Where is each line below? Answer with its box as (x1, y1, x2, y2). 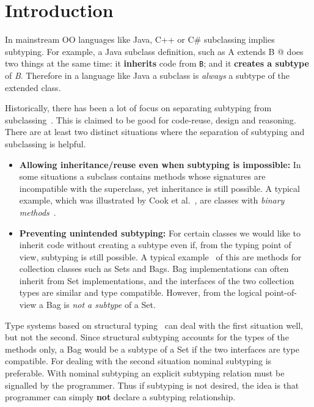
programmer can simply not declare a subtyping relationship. (5, 391, 236, 403)
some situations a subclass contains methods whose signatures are (19, 170, 266, 183)
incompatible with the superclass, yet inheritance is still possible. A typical (19, 182, 300, 194)
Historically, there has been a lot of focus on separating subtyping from (5, 101, 272, 114)
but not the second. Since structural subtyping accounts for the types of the (5, 331, 289, 343)
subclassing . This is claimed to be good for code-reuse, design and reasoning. (5, 113, 296, 126)
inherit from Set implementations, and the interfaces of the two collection (19, 274, 294, 287)
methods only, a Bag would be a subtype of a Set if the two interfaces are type (5, 342, 299, 355)
